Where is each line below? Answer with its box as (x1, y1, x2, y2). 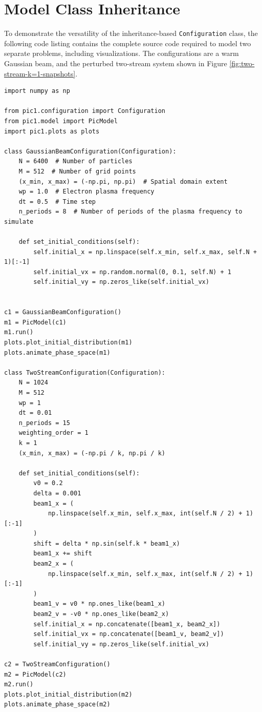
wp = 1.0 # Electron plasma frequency (18, 188, 155, 196)
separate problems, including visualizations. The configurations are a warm (4, 48, 239, 59)
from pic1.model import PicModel (4, 117, 118, 125)
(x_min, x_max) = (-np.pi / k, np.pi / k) (18, 449, 165, 457)
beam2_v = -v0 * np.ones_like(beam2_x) (33, 610, 169, 618)
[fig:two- (229, 57, 255, 68)
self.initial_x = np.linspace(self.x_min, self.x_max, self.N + (33, 248, 257, 256)
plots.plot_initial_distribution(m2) (4, 690, 133, 698)
